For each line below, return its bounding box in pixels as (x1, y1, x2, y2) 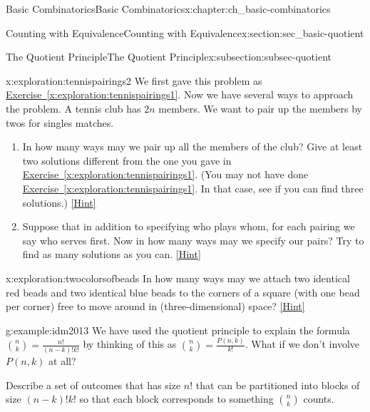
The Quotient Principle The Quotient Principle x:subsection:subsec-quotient (6, 49, 332, 64)
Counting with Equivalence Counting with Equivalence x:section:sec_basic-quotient (6, 25, 364, 40)
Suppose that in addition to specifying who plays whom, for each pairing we (22, 219, 355, 234)
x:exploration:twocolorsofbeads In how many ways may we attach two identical (6, 270, 350, 285)
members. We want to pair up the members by (158, 101, 363, 115)
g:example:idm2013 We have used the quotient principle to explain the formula (6, 322, 350, 337)
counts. (303, 391, 334, 406)
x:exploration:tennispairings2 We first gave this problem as (6, 73, 262, 88)
